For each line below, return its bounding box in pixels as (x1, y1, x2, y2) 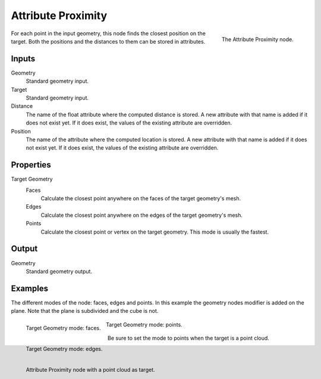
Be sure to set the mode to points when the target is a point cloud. (107, 334, 270, 341)
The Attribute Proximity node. (222, 36, 294, 43)
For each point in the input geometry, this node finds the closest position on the (11, 30, 206, 37)
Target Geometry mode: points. (106, 321, 182, 328)
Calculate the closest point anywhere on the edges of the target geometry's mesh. (40, 212, 243, 219)
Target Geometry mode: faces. (26, 325, 101, 332)
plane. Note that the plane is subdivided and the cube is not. (11, 307, 159, 315)
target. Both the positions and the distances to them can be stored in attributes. (11, 38, 206, 45)
